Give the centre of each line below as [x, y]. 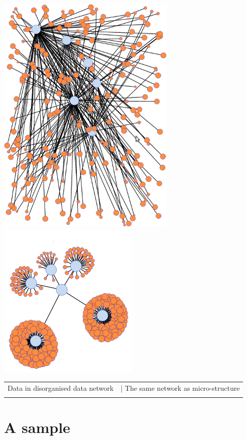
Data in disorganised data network [61, 388]
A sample [37, 427]
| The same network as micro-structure [180, 388]
